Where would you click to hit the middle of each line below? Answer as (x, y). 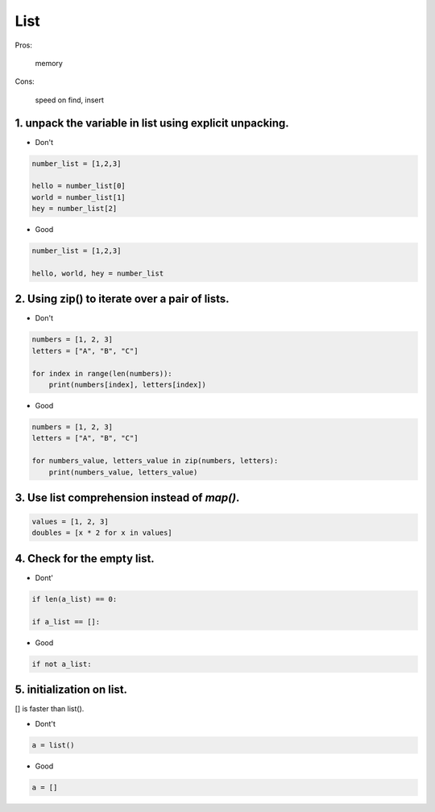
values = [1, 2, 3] (70, 522)
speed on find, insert (70, 100)
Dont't (46, 723)
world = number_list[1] (79, 197)
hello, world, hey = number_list (98, 273)
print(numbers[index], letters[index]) (128, 384)
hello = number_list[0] (79, 186)
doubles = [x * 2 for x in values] (102, 533)
